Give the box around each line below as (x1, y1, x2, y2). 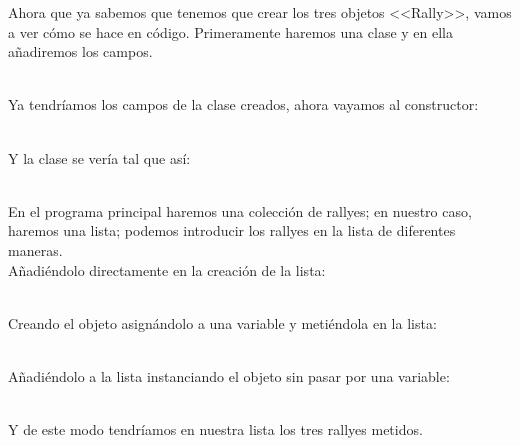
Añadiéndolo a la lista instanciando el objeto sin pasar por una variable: (8, 365, 450, 386)
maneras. (8, 239, 63, 260)
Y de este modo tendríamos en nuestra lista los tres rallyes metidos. (8, 419, 423, 440)
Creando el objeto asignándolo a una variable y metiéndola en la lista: (8, 312, 437, 333)
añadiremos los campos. (8, 41, 153, 62)
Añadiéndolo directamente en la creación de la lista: (8, 259, 326, 280)
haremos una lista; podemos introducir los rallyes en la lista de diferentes (8, 220, 456, 241)
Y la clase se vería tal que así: (8, 147, 191, 168)
